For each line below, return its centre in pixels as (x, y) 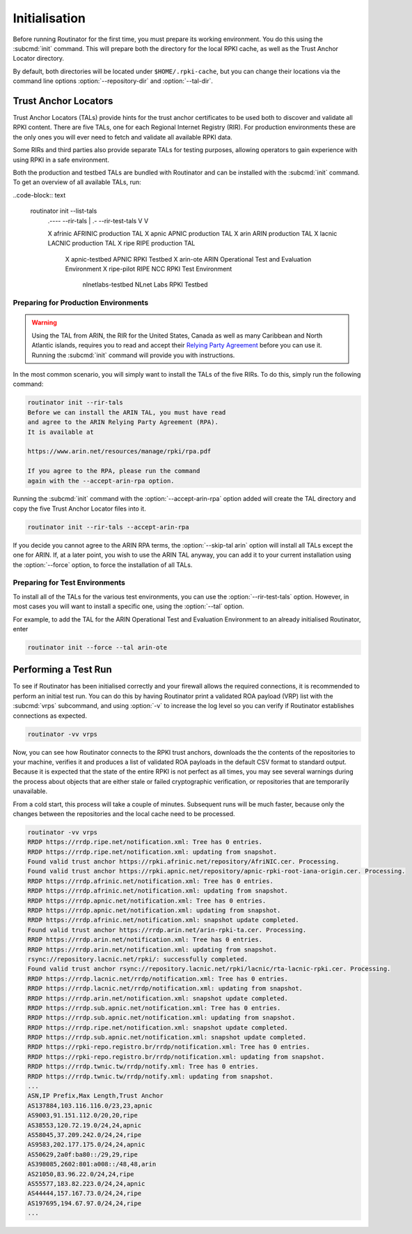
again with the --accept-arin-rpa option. (101, 481)
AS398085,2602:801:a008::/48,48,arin (92, 1164)
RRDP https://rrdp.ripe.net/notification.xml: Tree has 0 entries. (145, 842)
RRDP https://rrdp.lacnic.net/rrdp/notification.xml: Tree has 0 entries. (158, 979)
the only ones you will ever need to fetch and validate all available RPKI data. (122, 137)
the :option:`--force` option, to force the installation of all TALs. (103, 564)
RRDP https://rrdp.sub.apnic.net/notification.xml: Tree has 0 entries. (154, 1008)
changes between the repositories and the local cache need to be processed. (124, 813)
